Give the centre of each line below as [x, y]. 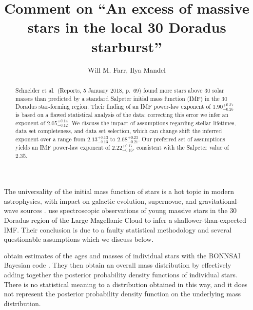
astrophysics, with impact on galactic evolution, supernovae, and [100, 201]
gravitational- [219, 201]
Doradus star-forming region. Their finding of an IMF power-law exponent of [113, 107]
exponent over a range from [50, 139]
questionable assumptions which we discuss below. [79, 239]
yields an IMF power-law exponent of [63, 147]
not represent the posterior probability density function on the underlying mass [123, 294]
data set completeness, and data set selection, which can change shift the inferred [118, 131]
